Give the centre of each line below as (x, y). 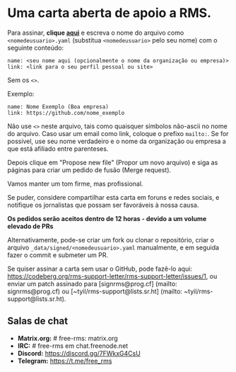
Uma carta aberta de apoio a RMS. (110, 13)
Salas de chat (38, 321)
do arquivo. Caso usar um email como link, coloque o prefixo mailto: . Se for (118, 133)
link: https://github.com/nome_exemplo (66, 113)
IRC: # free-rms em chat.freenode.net (73, 346)
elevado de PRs (30, 226)
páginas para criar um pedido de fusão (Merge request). (89, 170)
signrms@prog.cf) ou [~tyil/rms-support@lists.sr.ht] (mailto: (95, 291)
